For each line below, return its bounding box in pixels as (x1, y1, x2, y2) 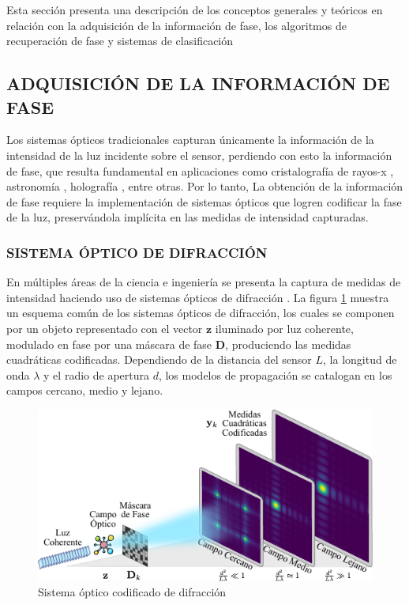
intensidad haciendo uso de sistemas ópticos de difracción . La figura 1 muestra (6, 289, 389, 305)
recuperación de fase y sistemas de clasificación (6, 32, 234, 49)
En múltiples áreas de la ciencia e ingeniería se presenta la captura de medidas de (6, 274, 401, 290)
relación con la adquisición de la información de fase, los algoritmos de (6, 17, 347, 33)
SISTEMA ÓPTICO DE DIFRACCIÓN (6, 242, 268, 262)
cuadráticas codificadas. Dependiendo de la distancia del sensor (6, 351, 312, 368)
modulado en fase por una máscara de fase (6, 335, 212, 352)
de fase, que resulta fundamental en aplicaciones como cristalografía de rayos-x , (6, 162, 394, 179)
